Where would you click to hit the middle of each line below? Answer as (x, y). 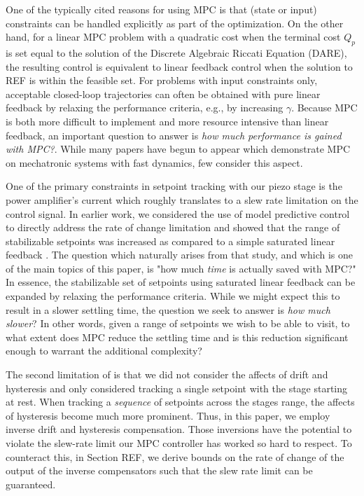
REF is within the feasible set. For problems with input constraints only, (162, 80)
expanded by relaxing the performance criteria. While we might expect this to (173, 296)
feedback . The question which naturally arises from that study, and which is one (179, 255)
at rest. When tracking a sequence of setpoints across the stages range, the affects (180, 402)
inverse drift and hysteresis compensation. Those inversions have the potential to (179, 429)
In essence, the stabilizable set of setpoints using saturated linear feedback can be (181, 282)
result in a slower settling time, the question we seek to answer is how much (168, 309)
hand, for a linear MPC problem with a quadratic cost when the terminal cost (173, 37)
